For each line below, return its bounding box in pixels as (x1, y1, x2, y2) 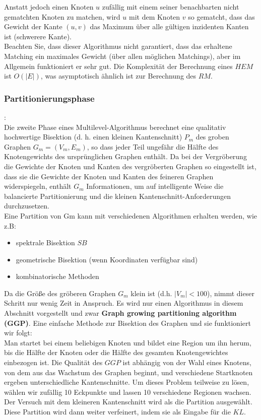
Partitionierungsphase (4, 92, 95, 104)
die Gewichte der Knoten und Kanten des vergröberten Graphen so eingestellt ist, (4, 161, 256, 171)
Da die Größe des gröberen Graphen (4, 288, 116, 298)
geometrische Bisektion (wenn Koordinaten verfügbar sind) (16, 254, 198, 264)
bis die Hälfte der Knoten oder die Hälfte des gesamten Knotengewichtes (4, 347, 228, 358)
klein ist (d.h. (130, 288, 172, 298)
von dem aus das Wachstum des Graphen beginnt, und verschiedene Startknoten (4, 367, 253, 377)
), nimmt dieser (207, 288, 254, 298)
